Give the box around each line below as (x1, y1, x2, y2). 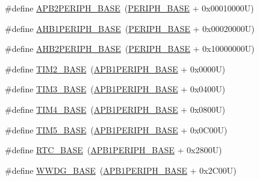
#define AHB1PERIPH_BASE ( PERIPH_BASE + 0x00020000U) (5, 22, 255, 34)
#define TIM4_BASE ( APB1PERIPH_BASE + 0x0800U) (5, 103, 225, 115)
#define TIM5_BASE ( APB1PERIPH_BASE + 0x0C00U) (5, 123, 228, 136)
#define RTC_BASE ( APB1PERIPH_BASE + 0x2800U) (5, 144, 222, 156)
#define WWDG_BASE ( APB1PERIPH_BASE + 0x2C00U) (5, 164, 237, 176)
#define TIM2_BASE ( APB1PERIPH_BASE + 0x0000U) (5, 62, 225, 75)
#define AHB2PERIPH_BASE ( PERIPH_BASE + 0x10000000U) (5, 42, 255, 55)
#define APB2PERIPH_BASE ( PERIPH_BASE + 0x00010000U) (5, 2, 254, 14)
